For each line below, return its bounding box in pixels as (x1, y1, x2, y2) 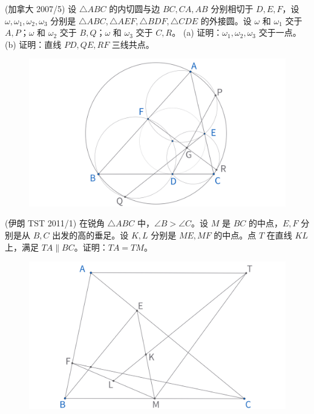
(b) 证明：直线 (5, 38, 62, 50)
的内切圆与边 (109, 2, 160, 15)
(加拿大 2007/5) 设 (5, 2, 77, 15)
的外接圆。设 (200, 14, 252, 27)
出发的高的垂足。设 (52, 229, 129, 241)
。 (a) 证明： (172, 26, 223, 39)
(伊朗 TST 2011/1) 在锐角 (5, 217, 105, 229)
